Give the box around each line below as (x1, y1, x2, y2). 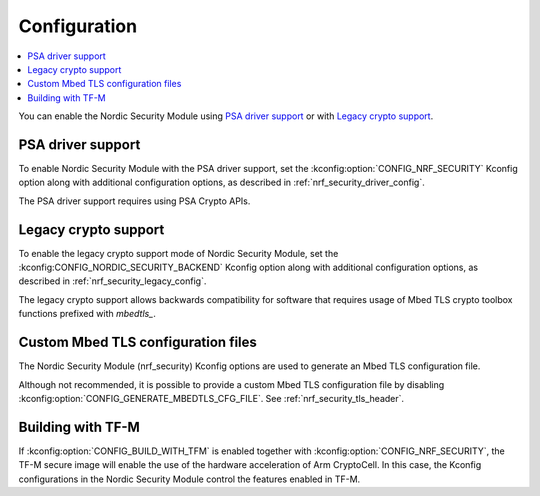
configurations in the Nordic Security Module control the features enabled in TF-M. (18, 473, 361, 485)
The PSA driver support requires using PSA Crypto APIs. (18, 195, 251, 207)
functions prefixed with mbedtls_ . (18, 308, 157, 320)
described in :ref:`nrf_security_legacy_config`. (18, 275, 207, 287)
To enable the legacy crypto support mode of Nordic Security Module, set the (18, 247, 339, 259)
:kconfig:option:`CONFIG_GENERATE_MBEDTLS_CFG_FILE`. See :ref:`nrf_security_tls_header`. (18, 392, 405, 404)
